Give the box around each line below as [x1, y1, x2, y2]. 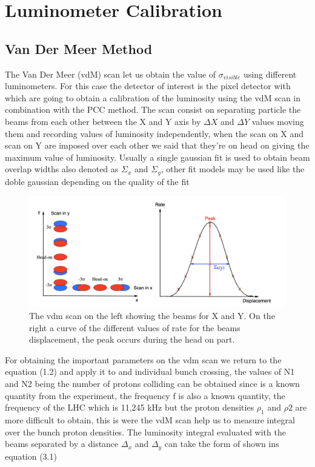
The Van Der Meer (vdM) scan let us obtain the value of [5, 67, 216, 80]
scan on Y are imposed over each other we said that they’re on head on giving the [5, 139, 310, 152]
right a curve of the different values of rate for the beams [29, 321, 240, 334]
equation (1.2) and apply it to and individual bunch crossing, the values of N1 [5, 365, 295, 378]
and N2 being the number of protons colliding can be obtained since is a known [5, 377, 300, 389]
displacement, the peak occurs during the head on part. [29, 333, 235, 346]
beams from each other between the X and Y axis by [5, 115, 201, 127]
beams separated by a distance [5, 437, 119, 450]
